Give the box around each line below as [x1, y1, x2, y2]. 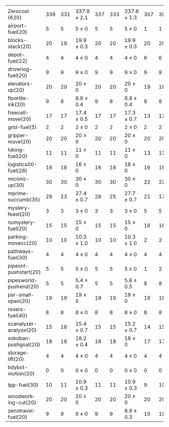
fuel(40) [8, 312, 28, 319]
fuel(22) [8, 57, 28, 65]
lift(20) [8, 355, 24, 362]
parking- [8, 233, 29, 240]
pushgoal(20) [8, 341, 40, 348]
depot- [8, 51, 25, 58]
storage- [8, 349, 29, 356]
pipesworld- [8, 277, 38, 284]
